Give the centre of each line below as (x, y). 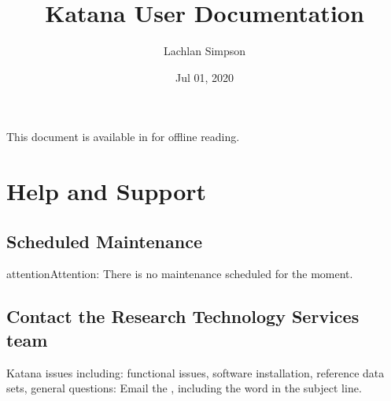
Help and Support (107, 191)
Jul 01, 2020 (205, 77)
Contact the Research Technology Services (183, 316)
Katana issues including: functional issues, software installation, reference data (195, 372)
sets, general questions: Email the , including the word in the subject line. (184, 388)
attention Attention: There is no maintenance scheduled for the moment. (180, 274)
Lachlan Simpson (205, 51)
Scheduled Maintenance (104, 241)
